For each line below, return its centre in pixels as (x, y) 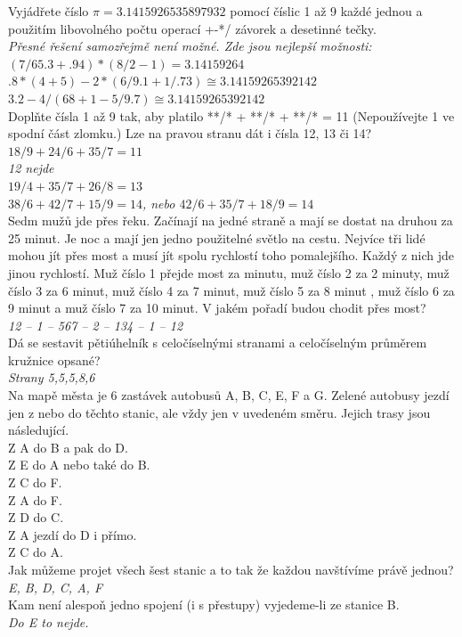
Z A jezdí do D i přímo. (73, 534)
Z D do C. (36, 517)
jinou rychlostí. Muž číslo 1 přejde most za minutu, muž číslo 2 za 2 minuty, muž (229, 272)
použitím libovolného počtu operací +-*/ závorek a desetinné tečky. (192, 28)
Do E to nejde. (49, 621)
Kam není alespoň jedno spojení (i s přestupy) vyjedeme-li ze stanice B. (204, 604)
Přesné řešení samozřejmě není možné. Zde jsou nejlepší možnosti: (190, 46)
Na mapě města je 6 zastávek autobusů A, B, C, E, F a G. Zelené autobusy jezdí (229, 395)
